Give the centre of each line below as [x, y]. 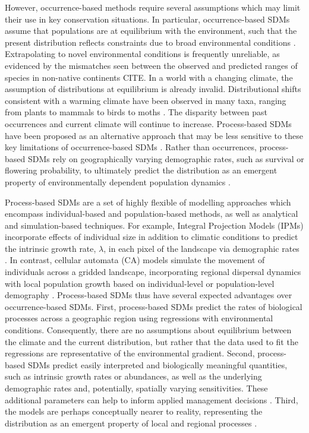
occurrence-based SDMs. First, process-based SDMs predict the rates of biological [154, 306]
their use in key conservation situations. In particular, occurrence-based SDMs [147, 19]
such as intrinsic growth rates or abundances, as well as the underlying [133, 376]
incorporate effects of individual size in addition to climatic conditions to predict [152, 237]
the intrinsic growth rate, [51, 248]
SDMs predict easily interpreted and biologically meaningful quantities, [157, 364]
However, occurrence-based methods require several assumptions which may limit [153, 7]
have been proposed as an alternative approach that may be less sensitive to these [154, 135]
